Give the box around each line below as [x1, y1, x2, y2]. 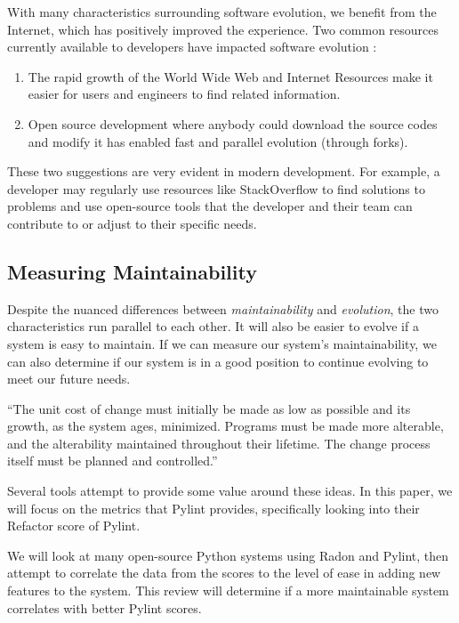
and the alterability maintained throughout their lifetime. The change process [7, 433, 431, 452]
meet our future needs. [7, 369, 131, 388]
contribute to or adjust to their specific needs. [7, 214, 257, 232]
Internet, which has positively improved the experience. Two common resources [7, 20, 439, 38]
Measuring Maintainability [7, 257, 257, 285]
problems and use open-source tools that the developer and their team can [7, 197, 413, 215]
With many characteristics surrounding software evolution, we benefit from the [7, 3, 437, 20]
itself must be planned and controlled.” [7, 451, 218, 470]
